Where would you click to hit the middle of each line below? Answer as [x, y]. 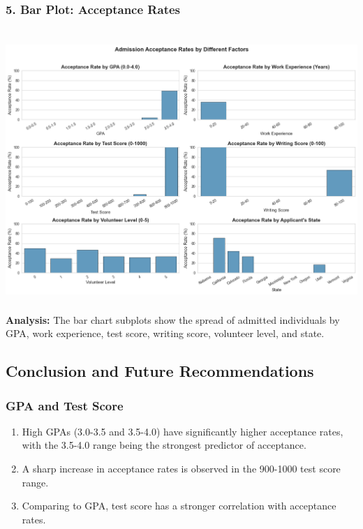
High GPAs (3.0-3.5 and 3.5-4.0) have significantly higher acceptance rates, [183, 431]
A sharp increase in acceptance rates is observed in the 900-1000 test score [181, 469]
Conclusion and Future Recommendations [160, 371]
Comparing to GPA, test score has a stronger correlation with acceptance [179, 506]
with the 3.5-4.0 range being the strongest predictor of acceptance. [164, 445]
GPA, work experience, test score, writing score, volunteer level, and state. [165, 333]
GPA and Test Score [65, 405]
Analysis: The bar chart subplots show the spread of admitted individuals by [173, 319]
